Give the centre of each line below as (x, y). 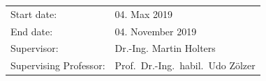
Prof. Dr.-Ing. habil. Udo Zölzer (185, 65)
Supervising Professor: (58, 65)
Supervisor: (35, 48)
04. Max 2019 (143, 13)
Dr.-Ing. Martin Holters (165, 48)
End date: (32, 31)
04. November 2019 (156, 31)
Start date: (34, 13)
